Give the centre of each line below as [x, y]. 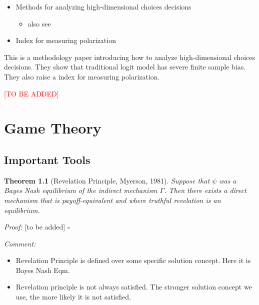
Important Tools [47, 159]
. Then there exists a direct [205, 190]
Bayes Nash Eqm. [43, 270]
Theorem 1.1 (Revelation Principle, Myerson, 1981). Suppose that [107, 180]
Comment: [20, 243]
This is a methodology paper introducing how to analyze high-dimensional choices [130, 57]
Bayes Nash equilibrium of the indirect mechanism [81, 190]
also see [39, 23]
